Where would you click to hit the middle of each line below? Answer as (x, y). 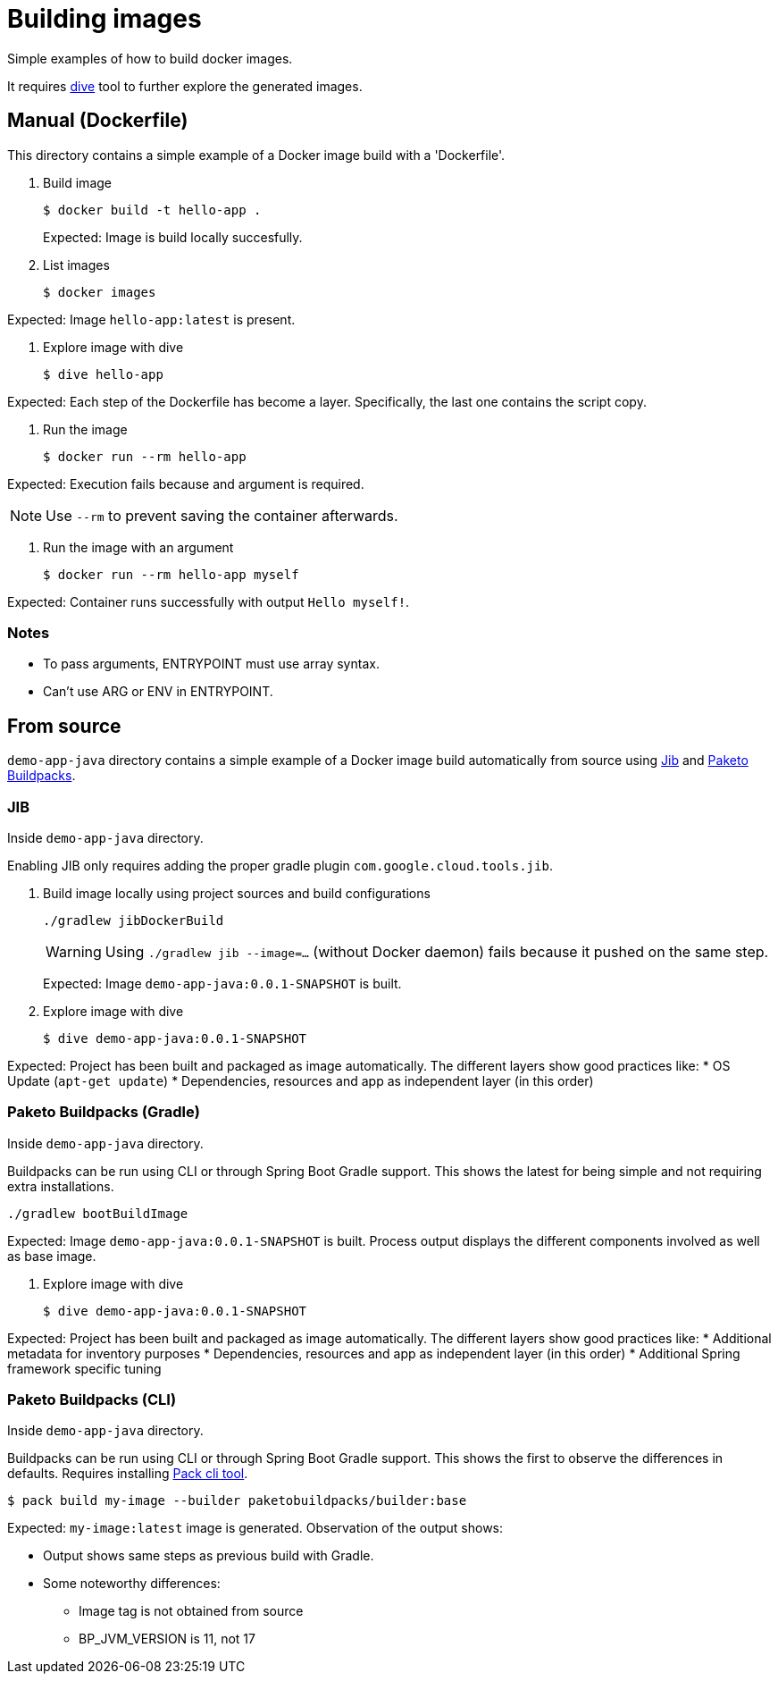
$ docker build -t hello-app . (152, 210)
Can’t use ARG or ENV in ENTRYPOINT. (158, 692)
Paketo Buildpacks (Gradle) (104, 1112)
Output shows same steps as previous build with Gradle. (209, 1556)
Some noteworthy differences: (132, 1584)
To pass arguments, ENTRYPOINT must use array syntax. (211, 664)
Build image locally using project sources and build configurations (237, 893)
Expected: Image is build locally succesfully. (173, 237)
